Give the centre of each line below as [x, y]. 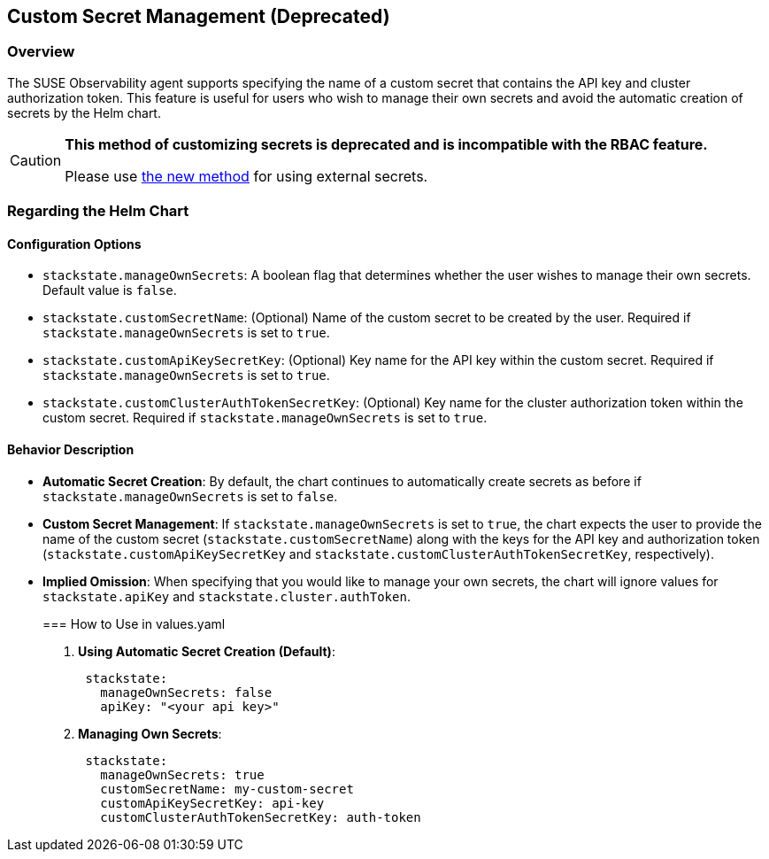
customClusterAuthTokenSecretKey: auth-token [261, 817]
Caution [36, 160]
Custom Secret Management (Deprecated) [199, 16]
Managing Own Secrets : [150, 733]
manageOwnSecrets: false [186, 692]
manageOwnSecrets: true [182, 774]
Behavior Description [71, 449]
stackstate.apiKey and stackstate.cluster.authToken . [227, 596]
